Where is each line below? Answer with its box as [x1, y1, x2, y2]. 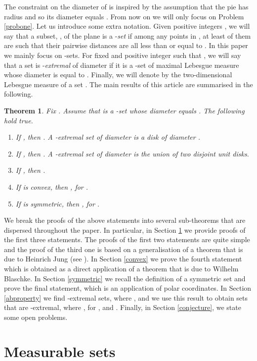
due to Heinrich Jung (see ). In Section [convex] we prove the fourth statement [4, 254, 242, 264]
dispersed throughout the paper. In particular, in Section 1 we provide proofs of [4, 224, 246, 235]
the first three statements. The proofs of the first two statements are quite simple [4, 234, 250, 245]
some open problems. [4, 312, 68, 322]
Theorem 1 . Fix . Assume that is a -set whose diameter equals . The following [4, 105, 245, 115]
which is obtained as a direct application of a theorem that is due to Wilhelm [4, 263, 239, 274]
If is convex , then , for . [15, 181, 88, 192]
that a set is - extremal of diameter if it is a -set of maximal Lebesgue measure [4, 59, 239, 70]
